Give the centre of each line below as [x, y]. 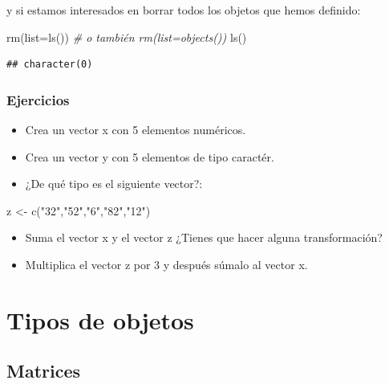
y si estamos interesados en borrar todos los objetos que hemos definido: [184, 10]
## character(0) [50, 65]
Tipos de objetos [100, 319]
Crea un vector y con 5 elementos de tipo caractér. [150, 156]
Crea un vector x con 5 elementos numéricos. [136, 129]
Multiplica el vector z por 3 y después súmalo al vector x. [166, 264]
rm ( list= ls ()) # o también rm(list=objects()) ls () [127, 37]
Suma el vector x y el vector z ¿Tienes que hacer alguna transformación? [204, 237]
